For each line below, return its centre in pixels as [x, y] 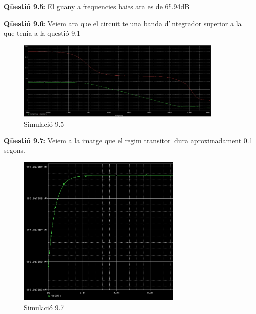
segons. [15, 150]
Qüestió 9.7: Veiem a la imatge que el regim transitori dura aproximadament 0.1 [128, 140]
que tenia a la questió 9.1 [42, 33]
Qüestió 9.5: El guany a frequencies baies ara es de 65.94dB [97, 6]
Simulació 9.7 [44, 307]
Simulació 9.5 [44, 124]
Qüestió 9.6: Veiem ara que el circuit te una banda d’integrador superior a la [123, 23]
